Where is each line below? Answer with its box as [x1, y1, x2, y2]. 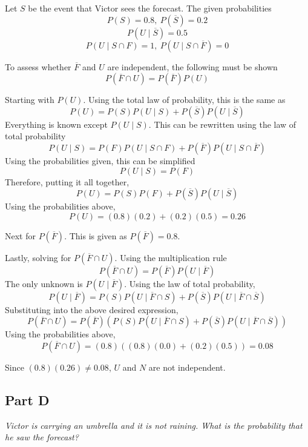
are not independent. [148, 360, 226, 373]
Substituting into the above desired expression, [5, 303, 179, 316]
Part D [5, 390, 50, 409]
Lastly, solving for [5, 251, 71, 263]
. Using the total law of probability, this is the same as [83, 93, 286, 106]
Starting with [5, 93, 54, 106]
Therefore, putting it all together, [5, 175, 129, 188]
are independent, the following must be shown [107, 60, 278, 73]
